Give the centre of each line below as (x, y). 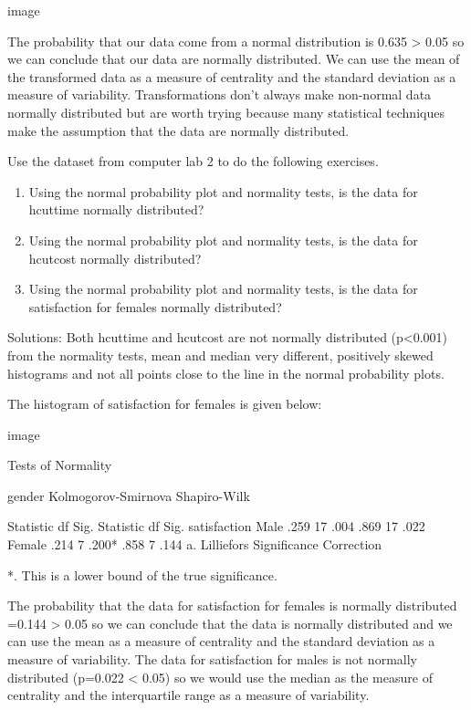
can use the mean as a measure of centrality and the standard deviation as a (221, 641)
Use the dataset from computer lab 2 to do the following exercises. (193, 161)
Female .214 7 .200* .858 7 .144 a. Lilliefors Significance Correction (195, 544)
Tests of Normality (60, 465)
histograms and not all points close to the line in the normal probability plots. (226, 373)
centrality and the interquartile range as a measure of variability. (188, 695)
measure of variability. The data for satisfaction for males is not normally (212, 659)
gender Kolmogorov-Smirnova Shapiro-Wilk (129, 495)
